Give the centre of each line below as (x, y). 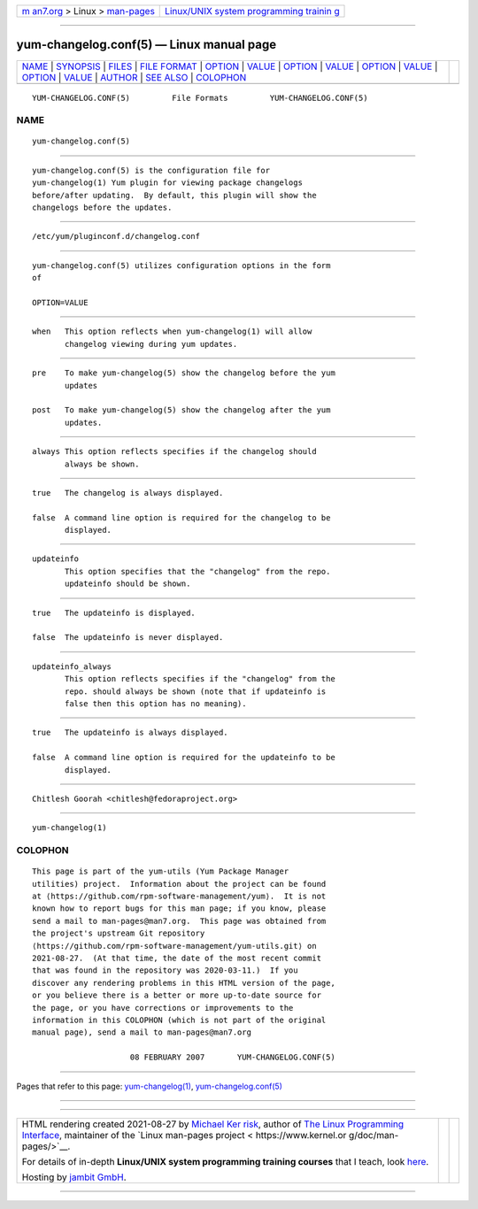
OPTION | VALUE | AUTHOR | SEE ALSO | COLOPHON (134, 77)
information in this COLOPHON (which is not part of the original (179, 1020)
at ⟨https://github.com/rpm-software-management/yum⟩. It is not (179, 897)
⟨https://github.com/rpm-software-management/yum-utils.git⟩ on (175, 946)
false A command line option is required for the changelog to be (181, 517)
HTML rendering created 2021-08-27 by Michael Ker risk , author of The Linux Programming (213, 1124)
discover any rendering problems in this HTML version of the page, (184, 983)
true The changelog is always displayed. (128, 493)
